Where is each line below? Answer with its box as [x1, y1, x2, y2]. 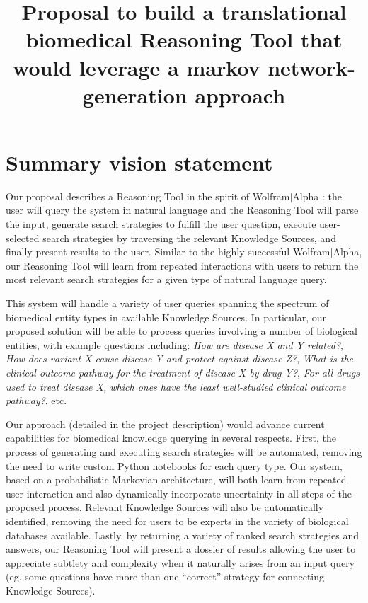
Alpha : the [292, 188, 342, 203]
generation [82, 80, 188, 109]
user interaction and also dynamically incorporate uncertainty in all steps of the [6, 486, 352, 500]
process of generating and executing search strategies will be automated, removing [6, 444, 362, 459]
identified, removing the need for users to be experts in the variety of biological [6, 513, 349, 528]
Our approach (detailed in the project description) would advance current [6, 416, 325, 431]
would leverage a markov [13, 52, 260, 81]
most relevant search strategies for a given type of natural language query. [6, 272, 327, 287]
